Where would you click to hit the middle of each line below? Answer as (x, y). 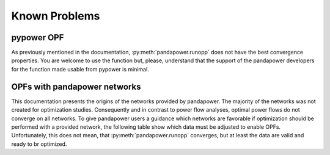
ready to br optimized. (39, 144)
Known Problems (56, 16)
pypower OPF (38, 38)
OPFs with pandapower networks (76, 86)
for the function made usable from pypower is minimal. (80, 69)
